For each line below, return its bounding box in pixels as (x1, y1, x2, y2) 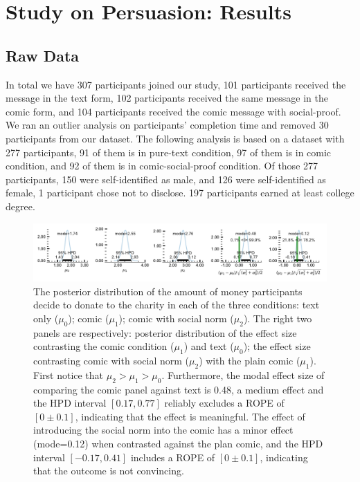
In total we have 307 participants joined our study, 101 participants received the (6, 77, 346, 91)
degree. (6, 198, 35, 213)
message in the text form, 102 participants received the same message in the (6, 91, 328, 105)
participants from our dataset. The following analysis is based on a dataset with (6, 131, 345, 145)
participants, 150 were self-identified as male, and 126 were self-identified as (6, 172, 326, 186)
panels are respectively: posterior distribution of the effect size (33, 325, 297, 340)
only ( (33, 310, 59, 325)
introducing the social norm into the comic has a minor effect (33, 423, 294, 437)
